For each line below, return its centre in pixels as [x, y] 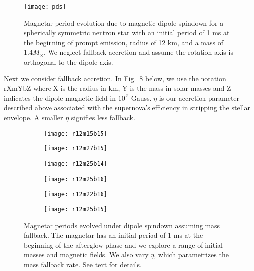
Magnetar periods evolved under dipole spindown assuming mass [122, 225]
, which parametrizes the [191, 254]
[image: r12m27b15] [76, 149]
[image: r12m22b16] [76, 194]
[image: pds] [45, 7]
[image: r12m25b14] [76, 164]
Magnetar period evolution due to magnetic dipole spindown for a [124, 23]
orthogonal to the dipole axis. [69, 62]
